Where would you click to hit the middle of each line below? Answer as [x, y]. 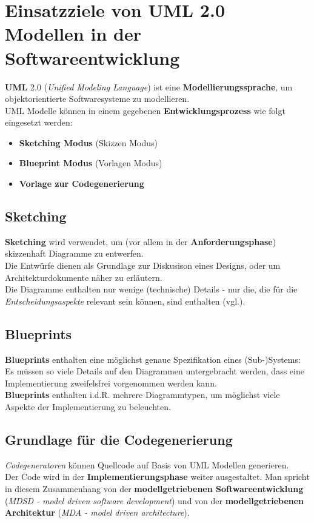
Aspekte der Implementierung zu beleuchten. [88, 407]
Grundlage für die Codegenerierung [119, 439]
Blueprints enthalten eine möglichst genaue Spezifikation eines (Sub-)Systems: [153, 359]
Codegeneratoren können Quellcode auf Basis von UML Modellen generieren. [147, 464]
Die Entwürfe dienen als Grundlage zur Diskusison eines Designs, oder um [143, 265]
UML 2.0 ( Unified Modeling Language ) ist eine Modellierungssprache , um [149, 86]
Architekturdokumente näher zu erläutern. [84, 277]
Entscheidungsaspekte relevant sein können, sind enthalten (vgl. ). [125, 301]
